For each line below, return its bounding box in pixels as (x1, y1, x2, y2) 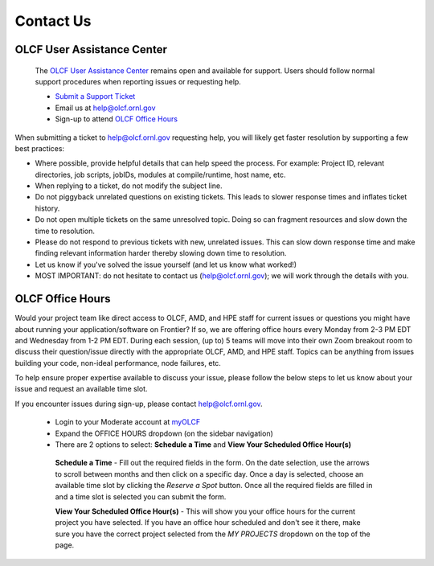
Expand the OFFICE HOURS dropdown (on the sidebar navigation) (55, 429, 273, 438)
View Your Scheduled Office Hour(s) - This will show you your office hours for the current (55, 507, 356, 516)
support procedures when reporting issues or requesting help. (35, 76, 241, 86)
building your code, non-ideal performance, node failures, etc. (14, 358, 221, 367)
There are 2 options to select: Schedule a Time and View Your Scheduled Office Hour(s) (55, 440, 352, 449)
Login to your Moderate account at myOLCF (55, 417, 201, 427)
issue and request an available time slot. (14, 384, 148, 394)
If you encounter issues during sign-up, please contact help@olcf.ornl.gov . (14, 399, 263, 408)
